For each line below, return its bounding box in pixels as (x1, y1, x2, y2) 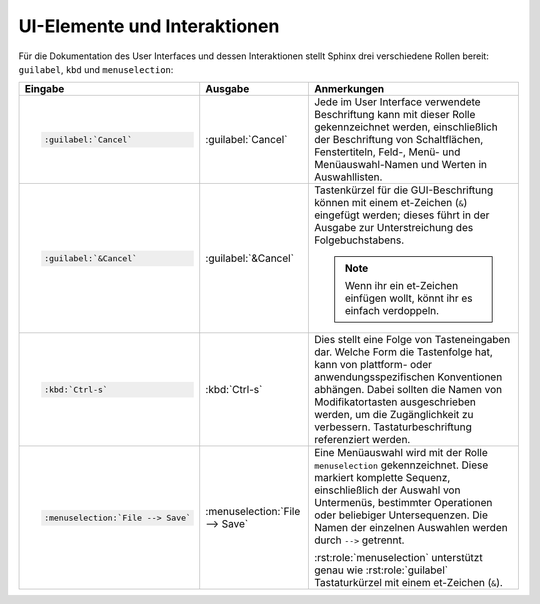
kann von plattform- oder (313, 358, 432, 372)
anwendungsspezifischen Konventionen (313, 370, 503, 384)
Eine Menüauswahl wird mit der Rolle (313, 446, 489, 460)
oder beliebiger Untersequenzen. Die (313, 508, 489, 522)
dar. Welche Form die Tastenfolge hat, (313, 345, 494, 359)
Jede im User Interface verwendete (313, 95, 481, 109)
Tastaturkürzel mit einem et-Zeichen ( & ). (313, 576, 504, 590)
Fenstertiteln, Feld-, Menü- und (313, 145, 461, 159)
